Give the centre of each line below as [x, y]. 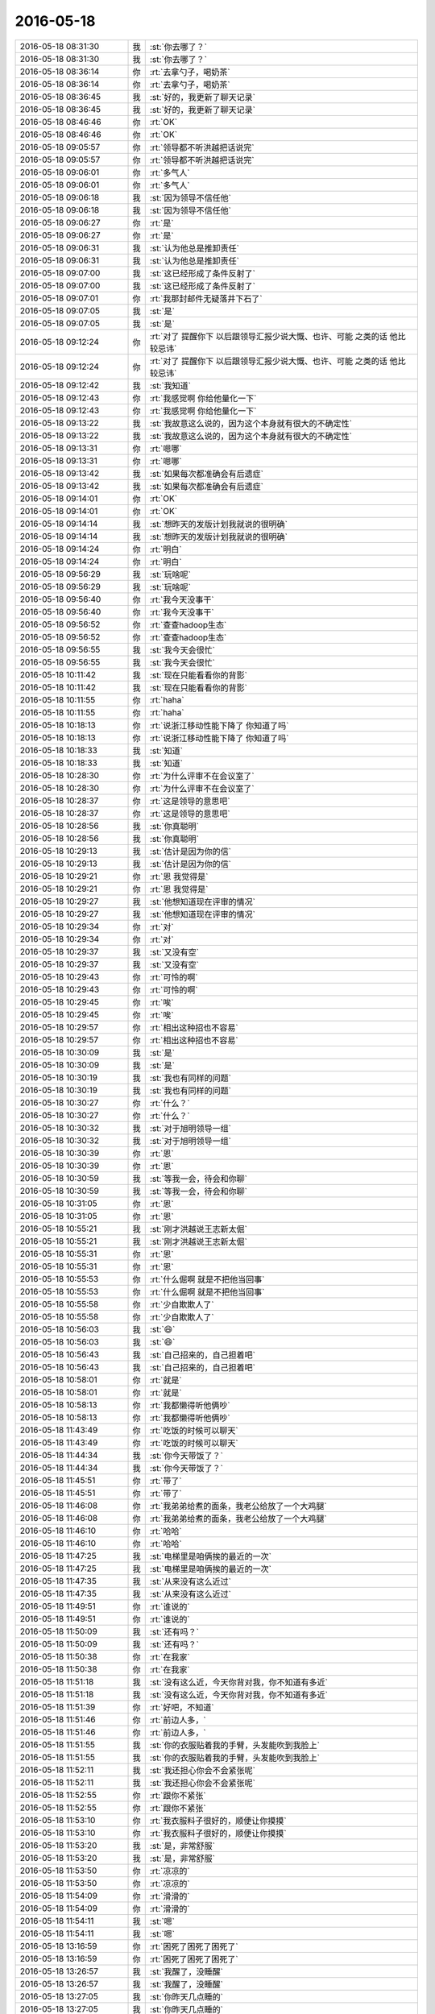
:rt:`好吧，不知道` [182, 1707]
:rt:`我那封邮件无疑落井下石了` [206, 298]
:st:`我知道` [170, 385]
